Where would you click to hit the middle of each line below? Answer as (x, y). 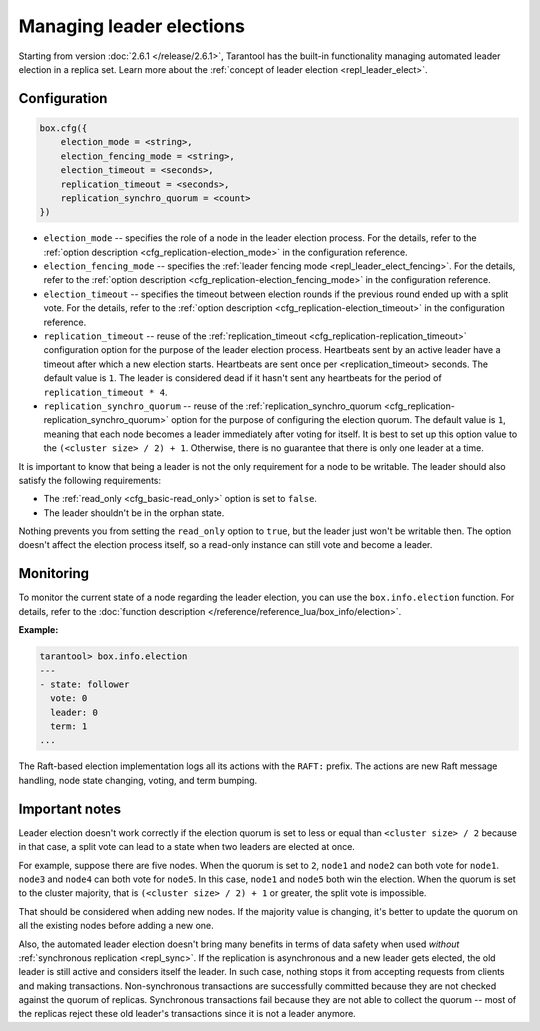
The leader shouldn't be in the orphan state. (134, 512)
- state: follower (84, 684)
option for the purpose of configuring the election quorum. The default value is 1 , (338, 420)
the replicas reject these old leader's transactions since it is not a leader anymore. (187, 1014)
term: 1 (69, 726)
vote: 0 (69, 698)
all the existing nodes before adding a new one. (116, 926)
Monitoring (54, 573)
